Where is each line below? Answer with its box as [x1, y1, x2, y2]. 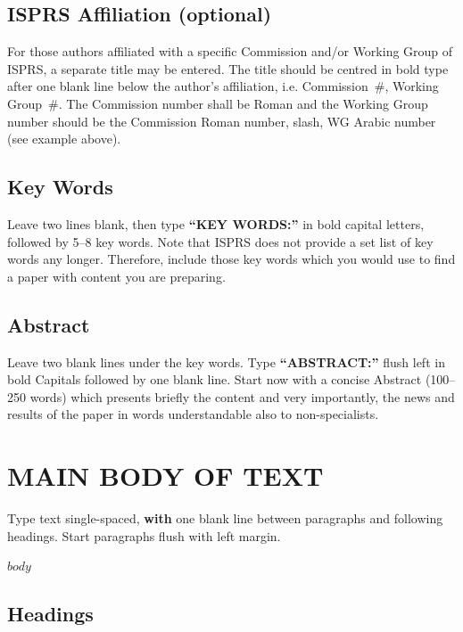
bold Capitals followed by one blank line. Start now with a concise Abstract [7, 370, 422, 389]
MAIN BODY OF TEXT [7, 457, 324, 494]
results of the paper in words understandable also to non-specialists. [7, 405, 379, 423]
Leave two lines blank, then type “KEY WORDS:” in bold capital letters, [7, 214, 425, 233]
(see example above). [7, 129, 121, 148]
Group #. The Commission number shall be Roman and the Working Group [7, 94, 428, 112]
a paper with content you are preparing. [7, 267, 226, 285]
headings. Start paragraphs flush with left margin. [7, 526, 281, 545]
